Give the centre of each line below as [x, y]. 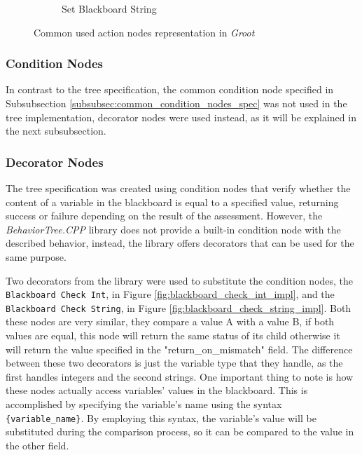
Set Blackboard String [109, 8]
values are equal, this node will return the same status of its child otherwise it [173, 335]
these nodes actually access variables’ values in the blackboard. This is [157, 390]
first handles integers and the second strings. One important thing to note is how [180, 376]
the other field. [37, 445]
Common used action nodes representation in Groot [144, 32]
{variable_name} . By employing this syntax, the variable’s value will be [161, 417]
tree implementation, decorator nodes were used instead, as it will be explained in [181, 117]
